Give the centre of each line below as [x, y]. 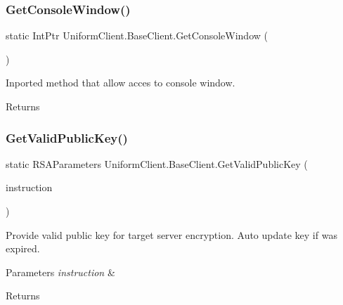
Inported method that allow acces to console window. [121, 83]
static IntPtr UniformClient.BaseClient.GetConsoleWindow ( [137, 35]
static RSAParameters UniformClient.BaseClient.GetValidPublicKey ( [157, 163]
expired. [23, 248]
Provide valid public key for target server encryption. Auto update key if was [171, 234]
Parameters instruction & [60, 272]
